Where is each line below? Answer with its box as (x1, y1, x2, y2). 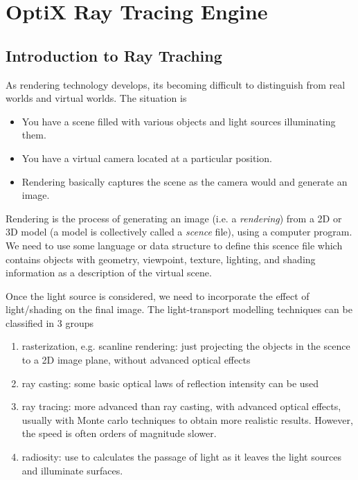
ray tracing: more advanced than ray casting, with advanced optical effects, (21, 399, 341, 414)
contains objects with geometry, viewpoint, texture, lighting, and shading (6, 251, 316, 266)
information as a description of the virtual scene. (6, 265, 212, 280)
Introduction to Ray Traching (6, 44, 222, 66)
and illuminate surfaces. (21, 463, 123, 477)
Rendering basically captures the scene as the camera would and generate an (21, 174, 348, 188)
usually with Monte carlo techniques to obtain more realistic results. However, (21, 412, 353, 427)
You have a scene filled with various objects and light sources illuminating (21, 114, 336, 128)
